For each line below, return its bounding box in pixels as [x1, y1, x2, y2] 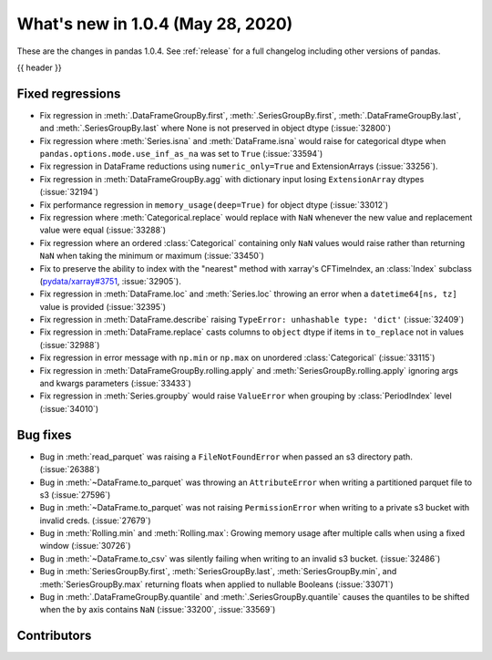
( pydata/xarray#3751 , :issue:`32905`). [39, 275, 181, 286]
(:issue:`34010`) [39, 403, 99, 414]
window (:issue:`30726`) [39, 541, 131, 552]
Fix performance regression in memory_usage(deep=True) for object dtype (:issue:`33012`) [39, 199, 389, 210]
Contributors [16, 628, 92, 644]
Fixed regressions [16, 86, 121, 101]
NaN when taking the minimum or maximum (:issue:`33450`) [39, 251, 264, 262]
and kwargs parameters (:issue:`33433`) [39, 378, 191, 389]
